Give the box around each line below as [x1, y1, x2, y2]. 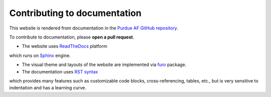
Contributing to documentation [9, 7, 142, 18]
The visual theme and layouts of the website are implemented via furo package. [22, 61, 187, 67]
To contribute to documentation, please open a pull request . [9, 34, 134, 40]
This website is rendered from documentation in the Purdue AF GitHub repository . [9, 25, 178, 31]
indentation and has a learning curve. [9, 85, 86, 91]
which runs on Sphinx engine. [9, 52, 71, 58]
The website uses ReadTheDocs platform [22, 43, 107, 49]
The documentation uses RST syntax [22, 68, 98, 74]
